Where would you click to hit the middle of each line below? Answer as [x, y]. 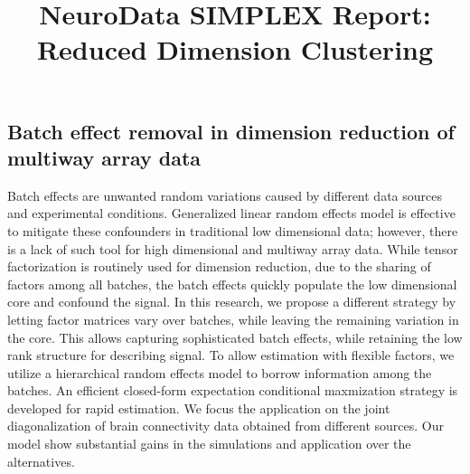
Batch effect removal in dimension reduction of [231, 131]
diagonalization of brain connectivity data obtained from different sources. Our [226, 426]
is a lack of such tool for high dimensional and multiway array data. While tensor [233, 248]
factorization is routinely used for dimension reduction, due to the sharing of [219, 266]
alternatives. [41, 461]
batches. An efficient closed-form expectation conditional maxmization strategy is [233, 390]
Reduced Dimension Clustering [235, 49]
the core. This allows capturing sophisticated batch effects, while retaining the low [235, 337]
